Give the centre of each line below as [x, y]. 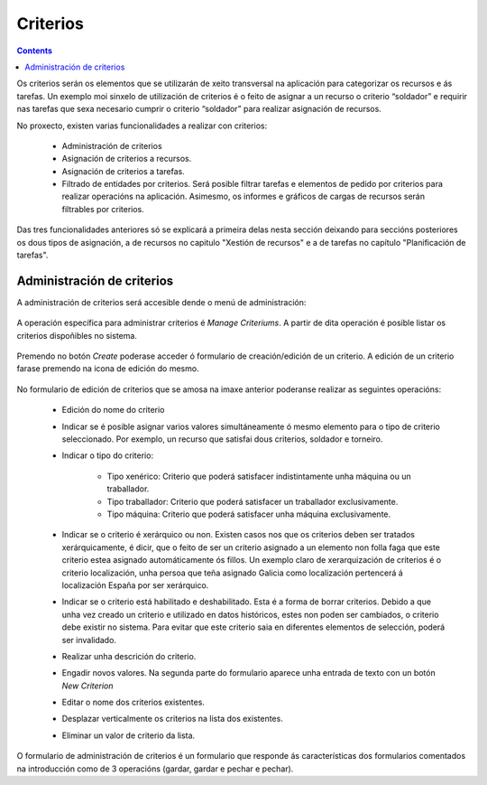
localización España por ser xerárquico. [135, 585]
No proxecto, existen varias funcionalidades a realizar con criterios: [142, 126]
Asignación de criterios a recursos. [127, 159]
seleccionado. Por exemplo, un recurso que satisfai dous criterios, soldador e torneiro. [222, 439]
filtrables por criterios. [103, 209]
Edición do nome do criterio [113, 410]
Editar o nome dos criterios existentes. [133, 702]
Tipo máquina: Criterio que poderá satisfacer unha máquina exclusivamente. [249, 514]
